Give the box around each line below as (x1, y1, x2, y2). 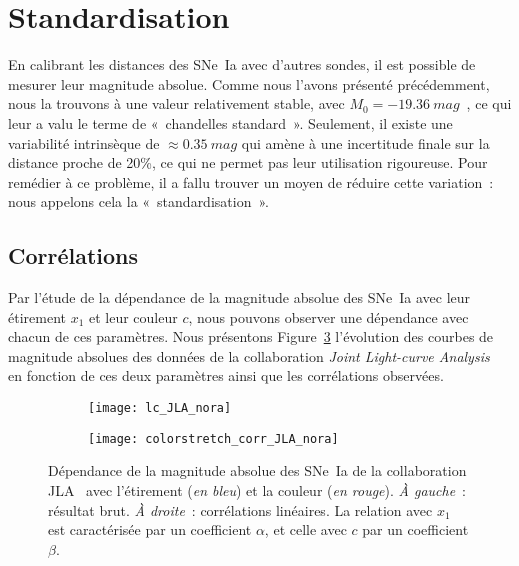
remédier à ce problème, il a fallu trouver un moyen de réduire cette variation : (8, 171, 494, 192)
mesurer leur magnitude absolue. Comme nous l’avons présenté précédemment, (8, 73, 490, 94)
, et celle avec (264, 519, 347, 540)
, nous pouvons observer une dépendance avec (188, 306, 469, 327)
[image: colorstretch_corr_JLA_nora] (88, 431, 339, 446)
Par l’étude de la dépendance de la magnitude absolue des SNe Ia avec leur (8, 287, 471, 308)
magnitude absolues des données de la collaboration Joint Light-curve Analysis (8, 345, 490, 366)
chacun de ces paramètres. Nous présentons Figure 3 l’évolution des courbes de (8, 326, 494, 347)
